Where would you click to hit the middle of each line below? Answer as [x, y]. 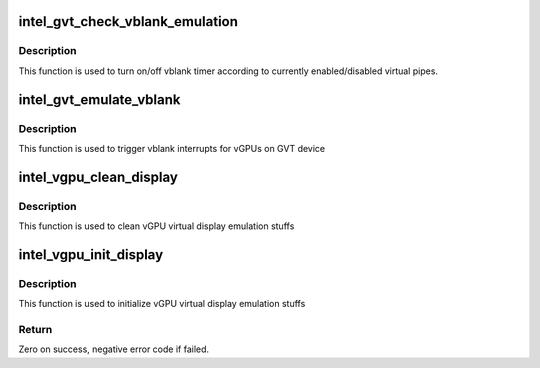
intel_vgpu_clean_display [98, 176]
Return [35, 329]
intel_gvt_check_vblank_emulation [128, 21]
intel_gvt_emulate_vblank [99, 99]
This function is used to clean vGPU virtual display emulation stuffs [156, 226]
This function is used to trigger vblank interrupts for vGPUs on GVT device [172, 148]
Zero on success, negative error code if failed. [114, 349]
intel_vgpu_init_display [91, 254]
